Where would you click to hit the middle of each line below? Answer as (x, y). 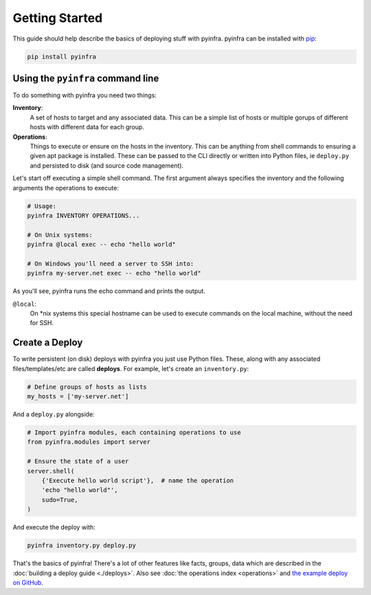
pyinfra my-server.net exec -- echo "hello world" (114, 273)
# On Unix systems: (60, 235)
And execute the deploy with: (54, 527)
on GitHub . (28, 582)
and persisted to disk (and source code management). (107, 166)
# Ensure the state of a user (78, 461)
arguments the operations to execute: (66, 188)
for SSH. (42, 323)
